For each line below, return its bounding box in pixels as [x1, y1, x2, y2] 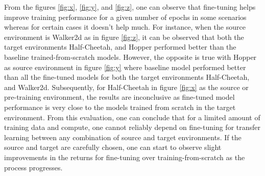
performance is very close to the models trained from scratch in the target [4, 101, 236, 112]
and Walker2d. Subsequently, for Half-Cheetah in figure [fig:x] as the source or [4, 81, 249, 92]
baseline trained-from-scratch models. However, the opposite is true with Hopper [4, 51, 257, 62]
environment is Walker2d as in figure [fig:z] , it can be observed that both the [4, 31, 244, 42]
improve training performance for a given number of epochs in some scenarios [4, 11, 247, 22]
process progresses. [4, 162, 63, 172]
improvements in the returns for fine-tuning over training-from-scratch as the [4, 151, 245, 162]
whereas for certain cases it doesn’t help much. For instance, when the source [4, 21, 246, 32]
